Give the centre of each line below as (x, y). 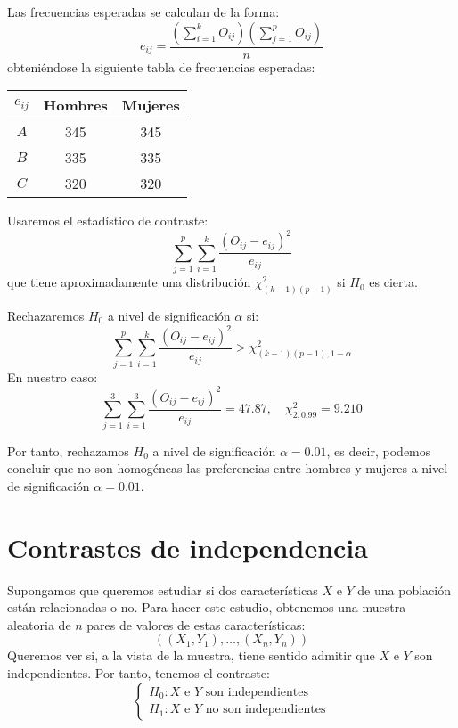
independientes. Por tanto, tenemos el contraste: (139, 672)
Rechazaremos (46, 315)
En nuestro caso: (53, 376)
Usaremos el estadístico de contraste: (108, 221)
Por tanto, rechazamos (68, 450)
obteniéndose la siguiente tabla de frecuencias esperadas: (161, 66)
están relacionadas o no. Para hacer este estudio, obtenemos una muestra (207, 607)
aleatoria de (39, 624)
